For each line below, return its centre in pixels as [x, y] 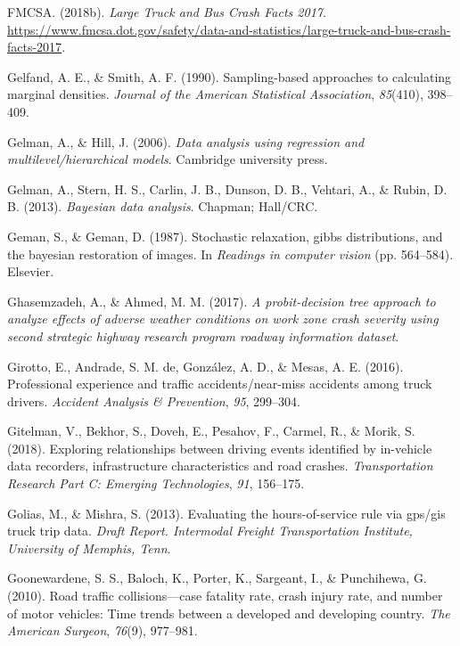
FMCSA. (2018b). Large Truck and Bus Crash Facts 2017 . [167, 12]
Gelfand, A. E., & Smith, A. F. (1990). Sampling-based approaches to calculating [230, 76]
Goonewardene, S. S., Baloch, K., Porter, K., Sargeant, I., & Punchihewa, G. [217, 578]
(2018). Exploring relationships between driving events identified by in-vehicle [220, 448]
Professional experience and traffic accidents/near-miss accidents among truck [220, 384]
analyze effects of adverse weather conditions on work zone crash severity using [223, 319]
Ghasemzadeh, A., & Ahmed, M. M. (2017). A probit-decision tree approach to [222, 301]
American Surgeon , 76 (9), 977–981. [103, 630]
